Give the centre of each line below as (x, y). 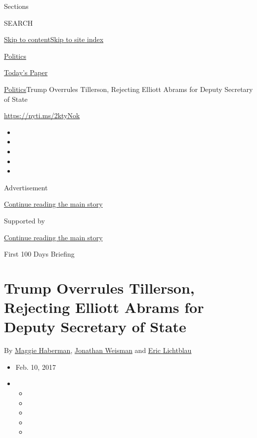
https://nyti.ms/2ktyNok (42, 115)
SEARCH (19, 22)
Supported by (24, 220)
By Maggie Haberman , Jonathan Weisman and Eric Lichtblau (98, 350)
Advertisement (26, 187)
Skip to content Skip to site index (54, 39)
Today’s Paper (26, 72)
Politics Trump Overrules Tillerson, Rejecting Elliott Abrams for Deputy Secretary (128, 89)
